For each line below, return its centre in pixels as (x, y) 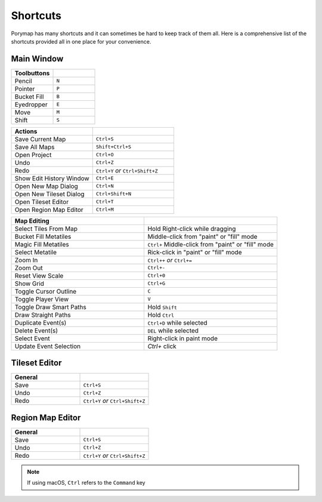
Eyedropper (31, 104)
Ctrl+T (105, 202)
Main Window (37, 59)
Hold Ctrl (161, 315)
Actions (26, 131)
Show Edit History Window (52, 178)
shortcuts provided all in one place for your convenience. (81, 41)
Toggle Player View (42, 299)
